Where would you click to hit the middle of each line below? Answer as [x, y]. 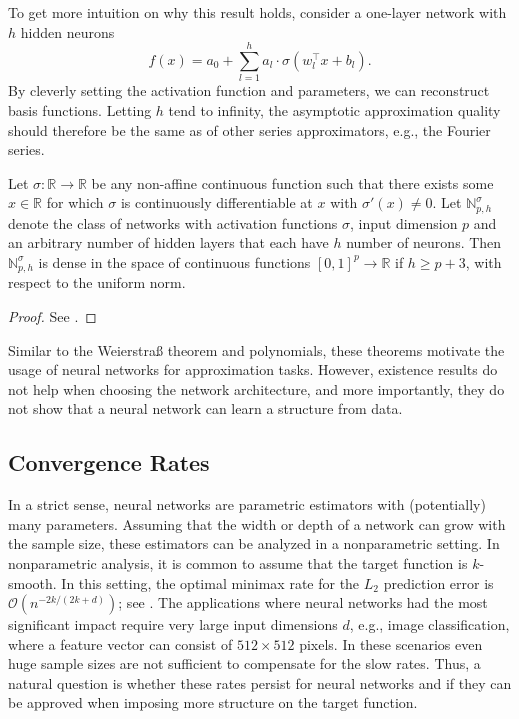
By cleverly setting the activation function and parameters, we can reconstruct [249, 90]
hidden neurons [67, 31]
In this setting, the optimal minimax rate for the [210, 582]
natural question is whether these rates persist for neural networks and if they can [260, 682]
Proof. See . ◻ [52, 315]
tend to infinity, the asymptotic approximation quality [334, 109]
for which [75, 202]
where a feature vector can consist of [120, 643]
